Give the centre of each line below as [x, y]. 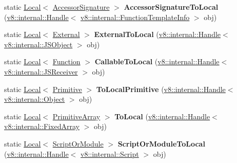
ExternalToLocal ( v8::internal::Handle [157, 34]
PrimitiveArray [76, 116]
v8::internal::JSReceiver [41, 71]
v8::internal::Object [35, 99]
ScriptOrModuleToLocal [161, 143]
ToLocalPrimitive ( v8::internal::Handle [161, 89]
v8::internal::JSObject [38, 44]
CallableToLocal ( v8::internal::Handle [157, 61]
